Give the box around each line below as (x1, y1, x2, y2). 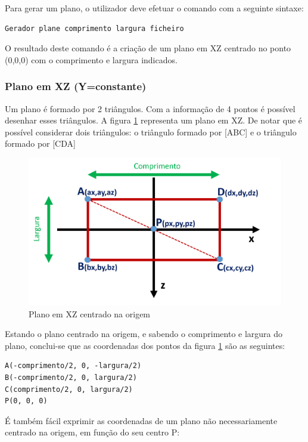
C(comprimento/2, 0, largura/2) (5, 385, 133, 394)
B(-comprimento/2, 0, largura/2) (5, 373, 137, 382)
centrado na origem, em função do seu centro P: (5, 426, 180, 438)
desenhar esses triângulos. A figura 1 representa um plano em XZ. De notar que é (5, 114, 303, 126)
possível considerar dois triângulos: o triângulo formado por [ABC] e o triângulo (5, 125, 297, 138)
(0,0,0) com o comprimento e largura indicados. (5, 53, 178, 66)
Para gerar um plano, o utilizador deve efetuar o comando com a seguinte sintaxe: (5, 2, 304, 14)
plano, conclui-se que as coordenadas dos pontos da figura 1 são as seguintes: (5, 339, 285, 351)
